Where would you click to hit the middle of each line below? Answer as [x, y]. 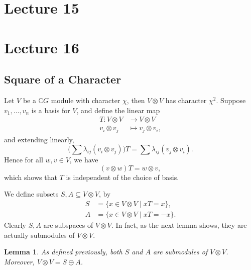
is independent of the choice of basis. [122, 177]
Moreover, [19, 261]
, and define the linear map [118, 110]
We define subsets [31, 194]
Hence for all [24, 160]
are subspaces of [68, 225]
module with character [86, 100]
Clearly [15, 225]
